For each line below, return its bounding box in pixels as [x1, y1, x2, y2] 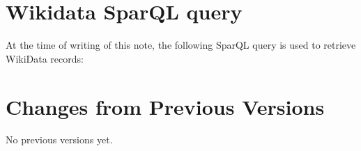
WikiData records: [6, 51, 84, 65]
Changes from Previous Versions [6, 92, 325, 120]
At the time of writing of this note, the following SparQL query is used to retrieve [6, 38, 356, 52]
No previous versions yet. [6, 132, 113, 147]
